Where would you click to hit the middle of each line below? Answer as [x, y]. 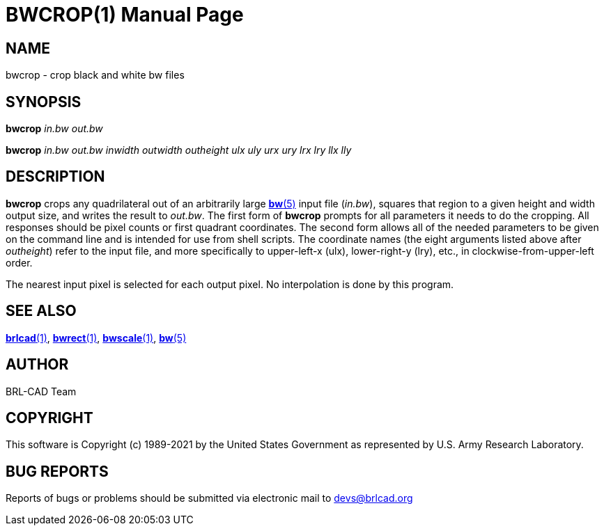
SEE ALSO [41, 311]
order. [19, 262]
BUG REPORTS [57, 471]
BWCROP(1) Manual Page [125, 15]
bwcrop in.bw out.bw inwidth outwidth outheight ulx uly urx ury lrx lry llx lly [179, 150]
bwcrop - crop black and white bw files [95, 75]
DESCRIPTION [55, 177]
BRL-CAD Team [41, 391]
